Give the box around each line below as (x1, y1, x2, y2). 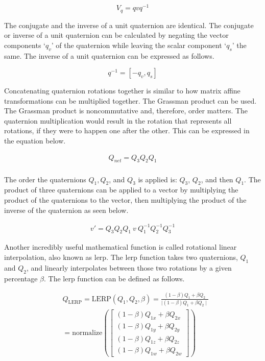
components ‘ (4, 39, 45, 50)
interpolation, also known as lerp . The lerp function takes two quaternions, (4, 252, 238, 262)
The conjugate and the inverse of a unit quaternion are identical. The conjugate (4, 19, 254, 30)
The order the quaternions (4, 174, 86, 184)
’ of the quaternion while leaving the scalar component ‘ (51, 39, 227, 50)
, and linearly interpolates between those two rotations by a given (27, 262, 232, 273)
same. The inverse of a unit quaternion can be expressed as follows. (4, 50, 214, 61)
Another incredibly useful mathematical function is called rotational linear (4, 242, 237, 252)
